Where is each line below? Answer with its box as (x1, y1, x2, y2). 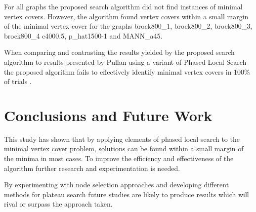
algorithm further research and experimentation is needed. (4, 163, 180, 173)
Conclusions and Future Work (4, 105, 213, 125)
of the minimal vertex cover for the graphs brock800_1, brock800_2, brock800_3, (4, 21, 253, 31)
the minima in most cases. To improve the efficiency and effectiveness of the (4, 153, 234, 164)
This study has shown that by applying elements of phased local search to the (4, 133, 240, 144)
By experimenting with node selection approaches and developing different (4, 179, 229, 190)
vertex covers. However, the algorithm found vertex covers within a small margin (4, 11, 249, 21)
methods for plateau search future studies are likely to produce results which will (4, 189, 249, 199)
